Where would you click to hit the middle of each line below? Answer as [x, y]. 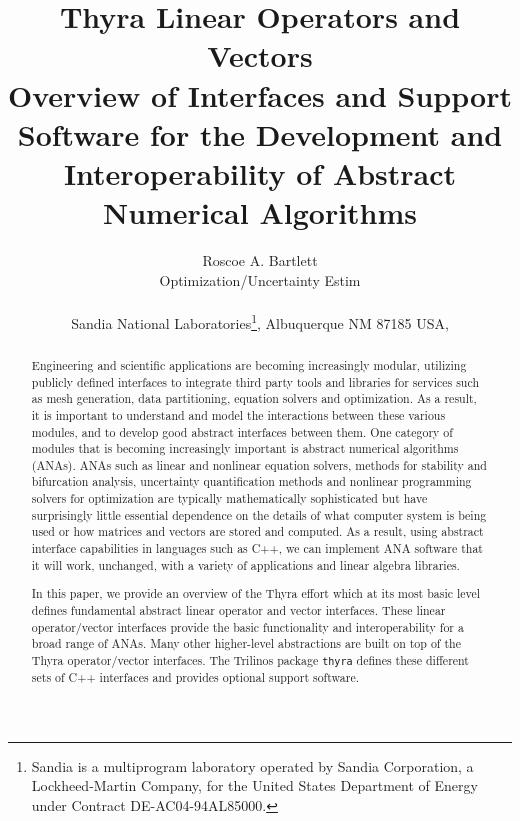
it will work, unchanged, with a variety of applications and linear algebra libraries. [245, 564]
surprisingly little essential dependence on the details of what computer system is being [259, 514]
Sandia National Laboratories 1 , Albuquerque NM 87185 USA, [260, 321]
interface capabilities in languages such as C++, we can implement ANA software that [257, 548]
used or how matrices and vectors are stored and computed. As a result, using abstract [257, 531]
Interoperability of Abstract [260, 172]
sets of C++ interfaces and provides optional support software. [195, 677]
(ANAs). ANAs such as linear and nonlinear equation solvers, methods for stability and [259, 464]
